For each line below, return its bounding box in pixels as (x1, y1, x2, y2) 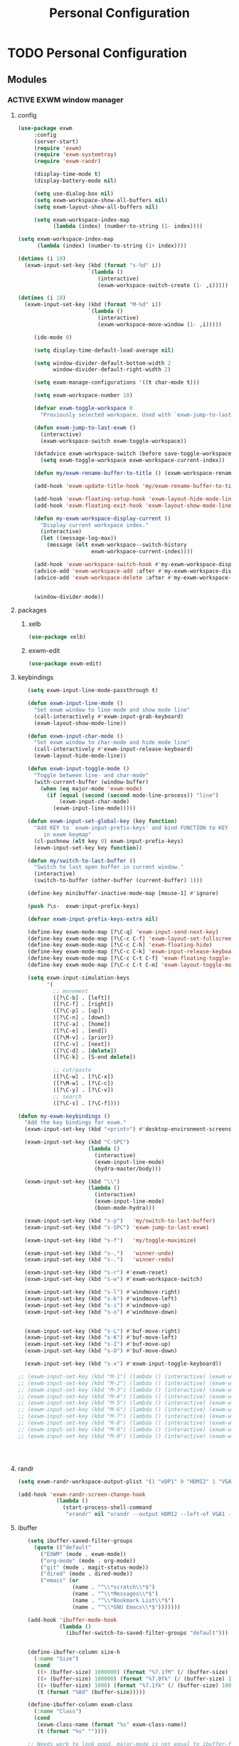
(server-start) (33, 137, 79, 145)
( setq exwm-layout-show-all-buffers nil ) (33, 203, 159, 211)
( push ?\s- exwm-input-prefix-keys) (27, 902, 139, 909)
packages (17, 606, 48, 615)
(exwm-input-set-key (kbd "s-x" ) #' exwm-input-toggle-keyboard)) (24, 1360, 222, 1367)
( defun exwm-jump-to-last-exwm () (33, 424, 137, 432)
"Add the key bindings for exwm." (24, 1119, 127, 1126)
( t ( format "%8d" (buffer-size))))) (36, 1688, 146, 1695)
